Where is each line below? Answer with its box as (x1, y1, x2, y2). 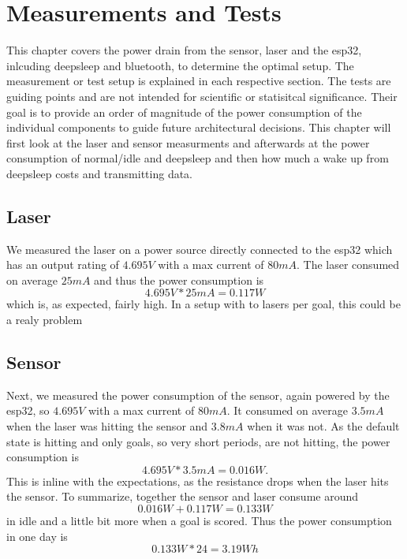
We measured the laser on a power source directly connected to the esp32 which (6, 240, 393, 257)
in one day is (6, 527, 68, 544)
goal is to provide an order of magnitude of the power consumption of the (6, 103, 362, 120)
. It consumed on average (226, 402, 349, 419)
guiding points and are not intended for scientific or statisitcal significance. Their (6, 88, 398, 104)
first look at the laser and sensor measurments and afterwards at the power (6, 134, 370, 151)
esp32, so (6, 402, 50, 419)
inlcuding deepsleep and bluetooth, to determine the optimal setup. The (6, 57, 354, 73)
